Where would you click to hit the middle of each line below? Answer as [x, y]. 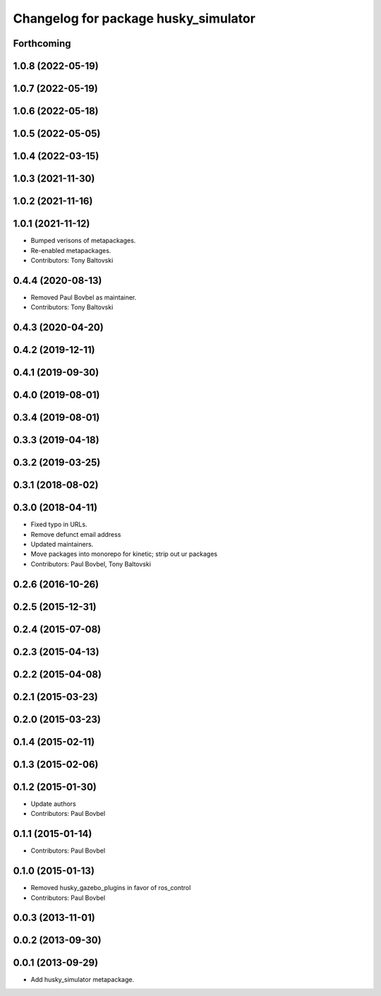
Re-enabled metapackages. [71, 250]
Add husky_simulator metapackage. [82, 980]
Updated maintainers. [62, 545]
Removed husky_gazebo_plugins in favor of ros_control [111, 888]
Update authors [54, 804]
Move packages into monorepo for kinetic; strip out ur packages [124, 554]
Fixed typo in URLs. [59, 524]
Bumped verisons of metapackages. [83, 241]
